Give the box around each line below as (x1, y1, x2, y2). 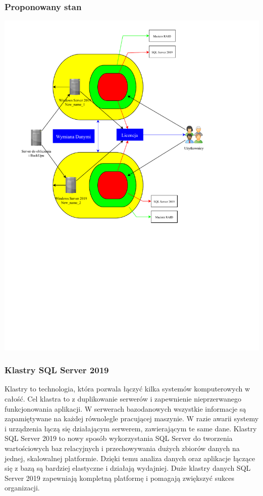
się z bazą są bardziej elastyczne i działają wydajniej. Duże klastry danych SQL (5, 463, 251, 473)
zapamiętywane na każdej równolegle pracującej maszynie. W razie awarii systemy (5, 413, 259, 424)
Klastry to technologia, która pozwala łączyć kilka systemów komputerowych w (5, 383, 250, 394)
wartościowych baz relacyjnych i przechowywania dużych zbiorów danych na (5, 443, 240, 454)
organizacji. (5, 482, 40, 493)
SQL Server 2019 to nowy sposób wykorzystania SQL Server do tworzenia (5, 433, 233, 443)
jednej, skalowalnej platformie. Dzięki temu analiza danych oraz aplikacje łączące (5, 453, 255, 463)
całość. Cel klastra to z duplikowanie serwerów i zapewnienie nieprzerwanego (5, 393, 242, 404)
